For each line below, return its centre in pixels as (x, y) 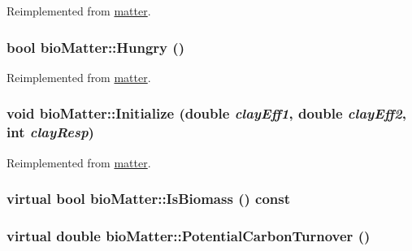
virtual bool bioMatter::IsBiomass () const (148, 199)
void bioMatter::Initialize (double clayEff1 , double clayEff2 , (206, 113)
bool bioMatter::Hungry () (95, 47)
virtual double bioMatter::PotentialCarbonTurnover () (189, 235)
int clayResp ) (50, 132)
